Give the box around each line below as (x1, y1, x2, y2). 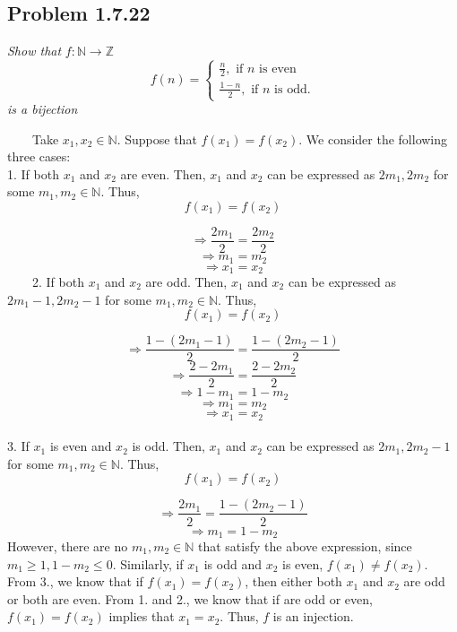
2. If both (31, 272, 84, 290)
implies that (108, 607, 175, 626)
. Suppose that (116, 129, 197, 148)
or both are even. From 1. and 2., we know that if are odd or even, (7, 589, 373, 608)
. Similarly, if (112, 554, 184, 573)
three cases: (7, 147, 71, 166)
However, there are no (7, 536, 128, 555)
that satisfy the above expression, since (197, 536, 412, 555)
